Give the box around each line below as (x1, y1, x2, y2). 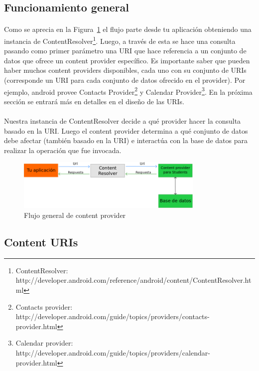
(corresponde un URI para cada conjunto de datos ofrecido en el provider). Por (4, 75, 246, 85)
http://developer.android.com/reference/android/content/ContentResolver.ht (15, 275, 252, 285)
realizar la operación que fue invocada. (4, 145, 122, 155)
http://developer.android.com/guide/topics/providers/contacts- (15, 311, 210, 322)
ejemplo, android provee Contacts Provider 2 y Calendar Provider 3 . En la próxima (4, 85, 253, 97)
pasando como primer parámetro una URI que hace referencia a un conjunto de (4, 45, 247, 56)
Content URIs (4, 234, 78, 249)
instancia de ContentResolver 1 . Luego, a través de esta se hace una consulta (4, 34, 236, 46)
